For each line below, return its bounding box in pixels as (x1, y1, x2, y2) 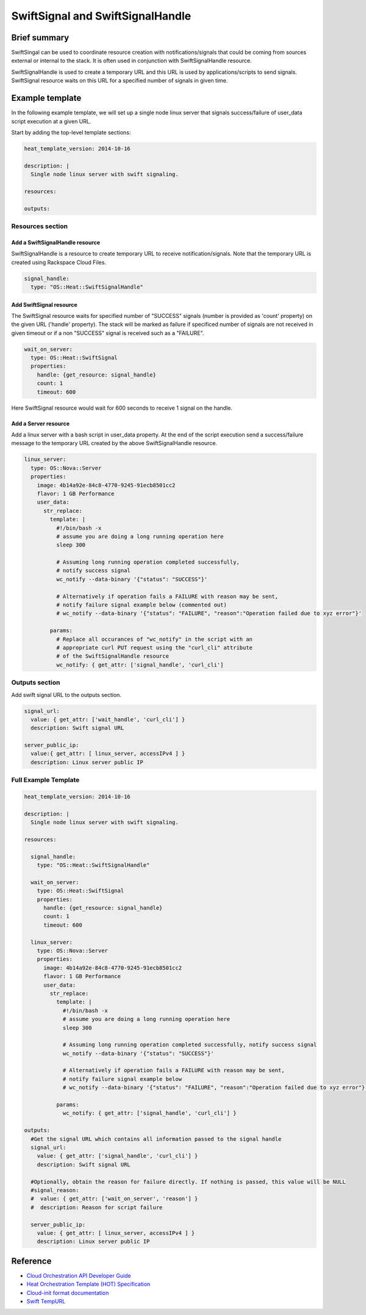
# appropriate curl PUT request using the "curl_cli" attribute (56, 644, 253, 651)
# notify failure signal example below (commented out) (56, 602, 227, 608)
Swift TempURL (26, 1297, 66, 1305)
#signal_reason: (30, 1187, 79, 1193)
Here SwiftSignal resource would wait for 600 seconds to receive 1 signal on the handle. (11, 404, 233, 411)
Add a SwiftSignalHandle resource (11, 238, 101, 246)
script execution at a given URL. (11, 117, 91, 125)
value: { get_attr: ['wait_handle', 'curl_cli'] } (30, 716, 185, 723)
